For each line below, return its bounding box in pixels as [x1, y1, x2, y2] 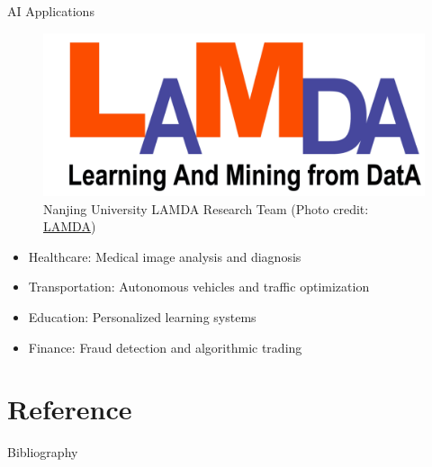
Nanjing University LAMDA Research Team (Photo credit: [43, 199, 369, 218]
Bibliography [7, 443, 78, 462]
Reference [7, 391, 132, 427]
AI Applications [7, 2, 94, 20]
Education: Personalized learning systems [28, 307, 256, 326]
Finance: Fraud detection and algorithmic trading [28, 337, 302, 356]
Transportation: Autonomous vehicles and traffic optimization [28, 277, 370, 296]
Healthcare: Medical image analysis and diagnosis [28, 247, 301, 265]
